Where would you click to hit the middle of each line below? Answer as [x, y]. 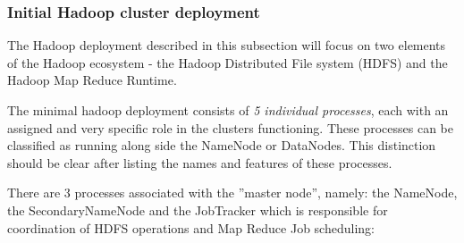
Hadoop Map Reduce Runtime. [92, 80]
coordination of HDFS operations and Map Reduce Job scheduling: [191, 227]
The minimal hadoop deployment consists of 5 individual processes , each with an [228, 110]
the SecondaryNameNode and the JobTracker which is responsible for [198, 209]
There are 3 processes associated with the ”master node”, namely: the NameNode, [232, 193]
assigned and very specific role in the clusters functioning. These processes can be [230, 127]
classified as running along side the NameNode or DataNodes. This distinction [222, 145]
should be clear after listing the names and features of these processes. [200, 162]
